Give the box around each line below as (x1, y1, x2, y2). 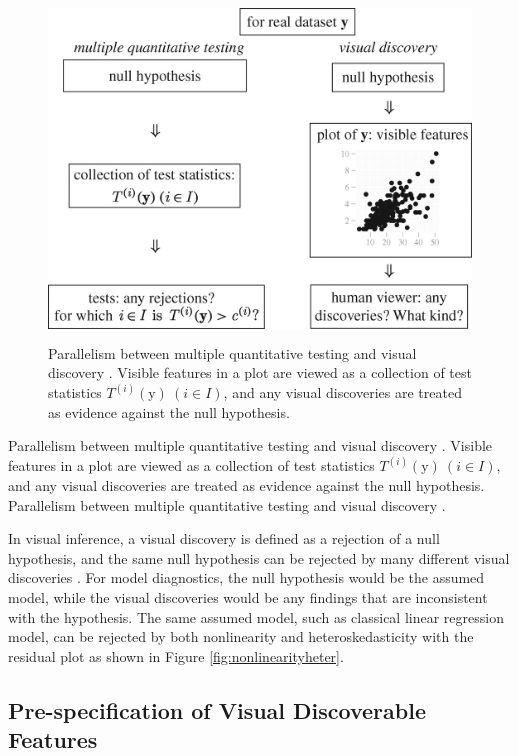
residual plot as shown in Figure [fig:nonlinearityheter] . (8, 645, 344, 666)
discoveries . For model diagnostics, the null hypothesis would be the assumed (8, 567, 485, 588)
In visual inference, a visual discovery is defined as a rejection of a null (8, 528, 440, 549)
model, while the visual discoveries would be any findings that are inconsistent (8, 586, 488, 607)
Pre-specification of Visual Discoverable (8, 694, 426, 725)
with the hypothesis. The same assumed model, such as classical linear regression (8, 606, 504, 627)
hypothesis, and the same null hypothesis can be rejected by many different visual (8, 547, 510, 568)
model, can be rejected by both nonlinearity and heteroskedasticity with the (8, 626, 474, 647)
